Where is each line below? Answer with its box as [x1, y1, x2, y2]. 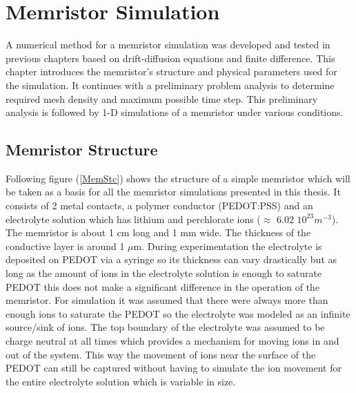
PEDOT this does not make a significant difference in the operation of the [6, 279, 320, 294]
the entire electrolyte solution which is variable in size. [6, 374, 236, 388]
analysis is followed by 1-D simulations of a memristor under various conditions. [6, 105, 344, 119]
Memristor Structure [6, 139, 158, 160]
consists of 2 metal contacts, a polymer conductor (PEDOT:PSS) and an [6, 198, 313, 213]
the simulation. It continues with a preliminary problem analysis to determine [6, 77, 335, 92]
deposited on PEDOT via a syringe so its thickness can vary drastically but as [6, 252, 337, 267]
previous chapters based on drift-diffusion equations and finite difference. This [6, 50, 335, 65]
